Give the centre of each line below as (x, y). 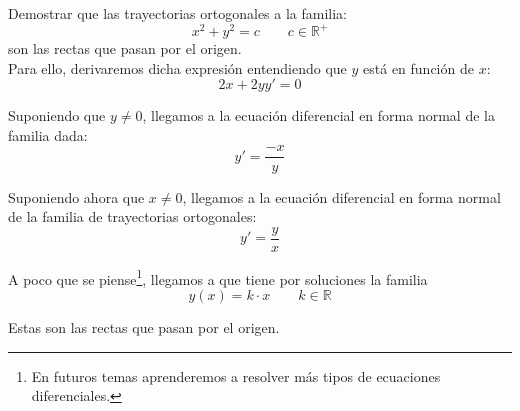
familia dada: (48, 134)
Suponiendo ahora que (76, 196)
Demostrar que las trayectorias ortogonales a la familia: (178, 13)
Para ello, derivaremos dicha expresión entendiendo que (177, 67)
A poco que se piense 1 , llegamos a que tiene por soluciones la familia (218, 277)
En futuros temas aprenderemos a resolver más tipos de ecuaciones (236, 375)
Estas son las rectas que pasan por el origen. (144, 327)
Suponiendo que (57, 115)
